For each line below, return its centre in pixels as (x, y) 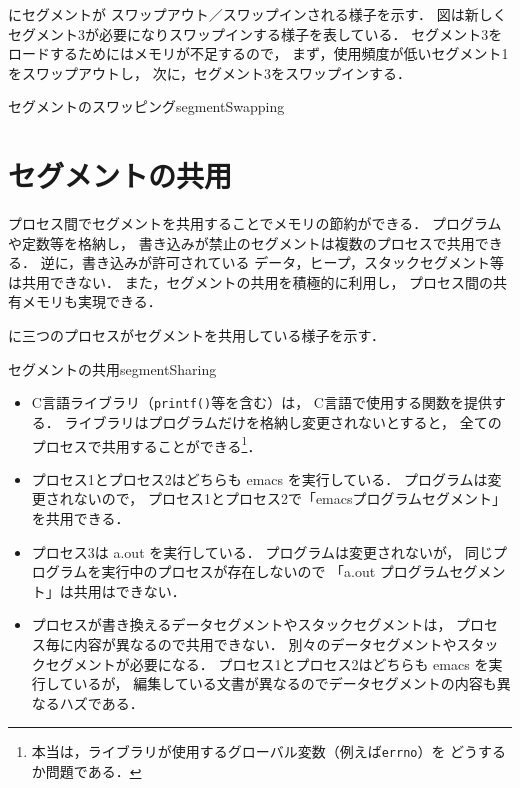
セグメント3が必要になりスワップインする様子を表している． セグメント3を (255, 33)
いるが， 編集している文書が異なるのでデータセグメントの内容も (285, 683)
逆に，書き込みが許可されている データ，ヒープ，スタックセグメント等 (272, 262)
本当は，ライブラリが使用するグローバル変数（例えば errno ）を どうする (269, 751)
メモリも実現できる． (91, 301)
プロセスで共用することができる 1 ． (146, 444)
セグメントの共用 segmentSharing (112, 368)
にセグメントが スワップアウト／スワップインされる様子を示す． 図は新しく (257, 14)
